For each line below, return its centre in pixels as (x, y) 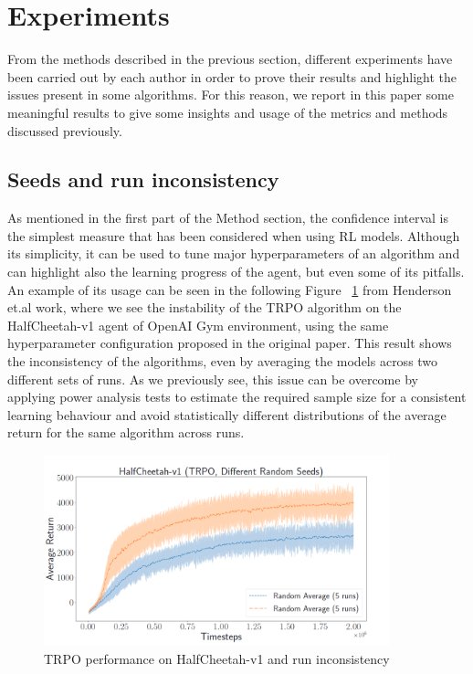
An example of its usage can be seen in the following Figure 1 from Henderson (230, 289)
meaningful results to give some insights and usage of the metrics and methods (228, 112)
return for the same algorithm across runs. (126, 432)
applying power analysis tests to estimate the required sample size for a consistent (237, 397)
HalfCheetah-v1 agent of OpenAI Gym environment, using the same (198, 325)
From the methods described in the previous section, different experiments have (230, 59)
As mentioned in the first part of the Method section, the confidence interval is (228, 218)
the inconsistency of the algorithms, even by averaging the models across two (223, 361)
